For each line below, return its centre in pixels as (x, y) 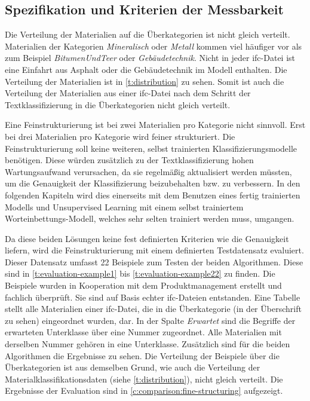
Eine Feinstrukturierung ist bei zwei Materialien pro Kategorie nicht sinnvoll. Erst (155, 125)
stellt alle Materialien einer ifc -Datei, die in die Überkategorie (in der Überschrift (153, 309)
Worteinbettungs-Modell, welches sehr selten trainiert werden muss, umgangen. (150, 218)
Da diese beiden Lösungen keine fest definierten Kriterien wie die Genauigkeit (147, 238)
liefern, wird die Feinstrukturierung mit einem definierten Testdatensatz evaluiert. (154, 250)
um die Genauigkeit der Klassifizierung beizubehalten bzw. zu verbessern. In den (153, 183)
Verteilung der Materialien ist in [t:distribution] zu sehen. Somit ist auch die (145, 81)
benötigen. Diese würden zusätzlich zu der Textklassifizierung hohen (129, 160)
